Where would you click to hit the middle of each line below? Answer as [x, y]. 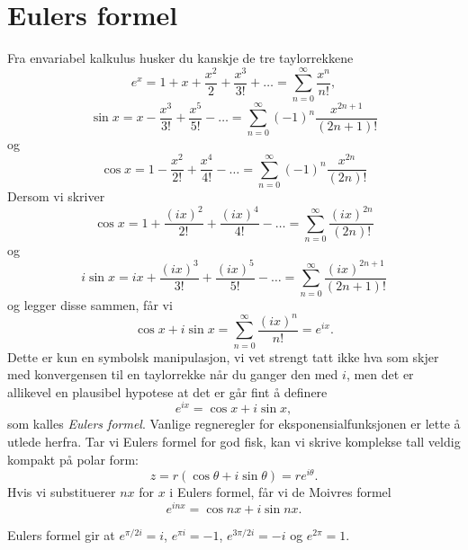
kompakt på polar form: [73, 459]
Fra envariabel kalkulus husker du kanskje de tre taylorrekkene [180, 58]
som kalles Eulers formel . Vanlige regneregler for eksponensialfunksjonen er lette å [234, 424]
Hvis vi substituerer [62, 492]
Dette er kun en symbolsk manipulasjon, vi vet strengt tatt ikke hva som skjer [223, 356]
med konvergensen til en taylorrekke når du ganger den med [173, 374]
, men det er [380, 374]
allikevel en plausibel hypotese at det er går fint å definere [167, 391]
